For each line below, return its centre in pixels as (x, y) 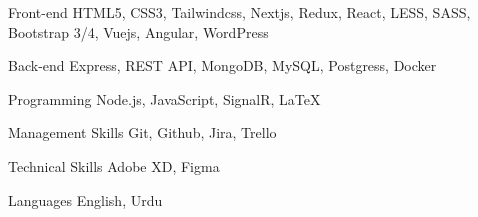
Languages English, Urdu (85, 199)
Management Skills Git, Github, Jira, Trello (142, 132)
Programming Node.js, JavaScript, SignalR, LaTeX (164, 98)
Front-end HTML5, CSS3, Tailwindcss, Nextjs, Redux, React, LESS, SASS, (239, 12)
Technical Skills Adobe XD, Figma (114, 165)
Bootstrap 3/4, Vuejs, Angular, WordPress (138, 31)
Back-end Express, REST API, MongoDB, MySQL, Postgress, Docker (222, 65)
